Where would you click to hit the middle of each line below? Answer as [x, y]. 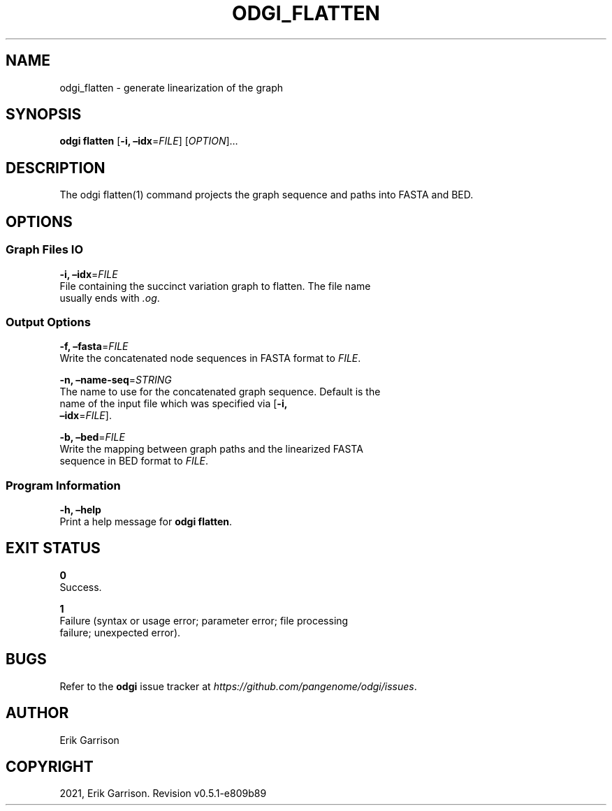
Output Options [48, 322]
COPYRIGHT [50, 766]
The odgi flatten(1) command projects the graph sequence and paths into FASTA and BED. [267, 195]
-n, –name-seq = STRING [116, 380]
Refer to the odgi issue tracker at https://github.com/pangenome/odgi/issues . [238, 686]
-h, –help [80, 510]
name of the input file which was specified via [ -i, [174, 404]
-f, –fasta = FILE [94, 346]
